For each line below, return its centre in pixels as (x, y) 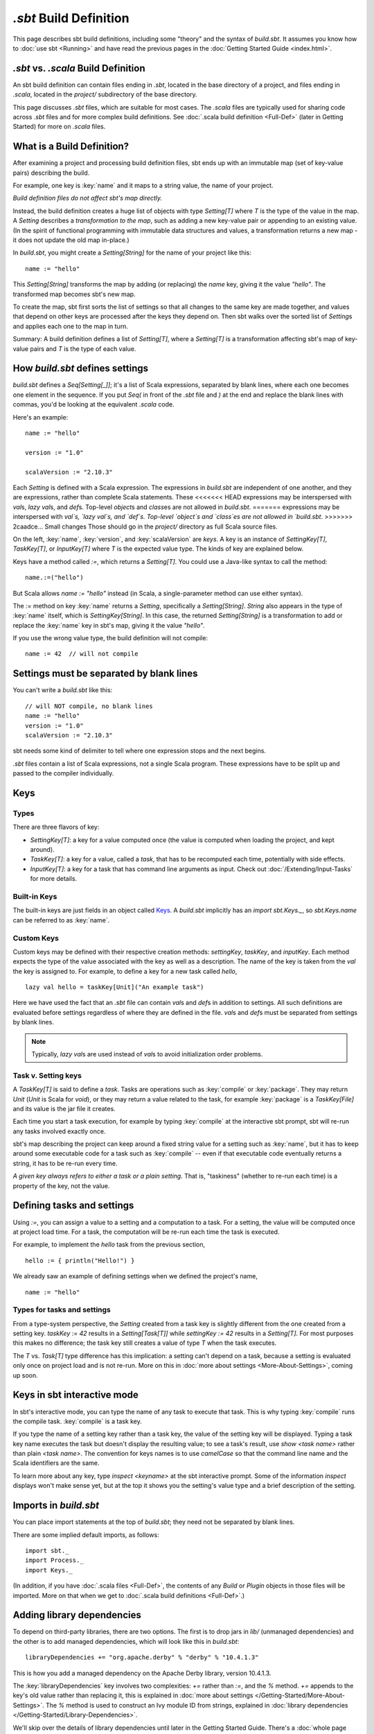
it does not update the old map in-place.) (71, 240)
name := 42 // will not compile (82, 654)
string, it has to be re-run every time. (65, 1163)
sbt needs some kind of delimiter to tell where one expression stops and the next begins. (140, 751)
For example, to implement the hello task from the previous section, (109, 1244)
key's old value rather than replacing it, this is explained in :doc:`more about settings (133, 1695)
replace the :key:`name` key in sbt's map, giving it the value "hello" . (109, 625)
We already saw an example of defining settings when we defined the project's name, (135, 1276)
